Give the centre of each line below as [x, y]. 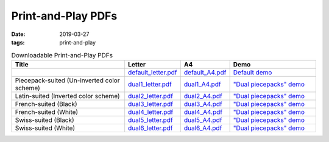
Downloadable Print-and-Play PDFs [62, 55]
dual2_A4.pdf [203, 96]
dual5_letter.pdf [150, 120]
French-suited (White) [47, 112]
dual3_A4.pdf [203, 104]
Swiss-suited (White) [45, 128]
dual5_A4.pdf [203, 120]
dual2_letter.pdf [151, 96]
